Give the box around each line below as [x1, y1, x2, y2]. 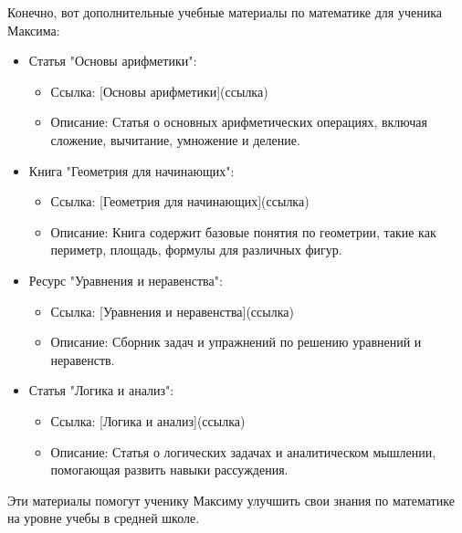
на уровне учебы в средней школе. [7, 508, 200, 528]
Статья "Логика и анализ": [28, 381, 174, 400]
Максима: [7, 20, 60, 39]
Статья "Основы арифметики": [28, 51, 197, 70]
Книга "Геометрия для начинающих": [28, 161, 235, 180]
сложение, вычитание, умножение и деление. [50, 130, 300, 149]
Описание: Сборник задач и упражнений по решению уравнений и [50, 332, 422, 351]
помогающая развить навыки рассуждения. [50, 460, 289, 479]
